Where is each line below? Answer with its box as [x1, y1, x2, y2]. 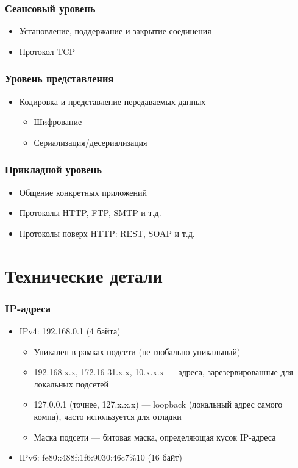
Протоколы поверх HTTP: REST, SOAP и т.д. [19, 226, 195, 239]
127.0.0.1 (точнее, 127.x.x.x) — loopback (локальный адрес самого [34, 398, 283, 411]
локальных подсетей [34, 377, 109, 390]
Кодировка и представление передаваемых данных [19, 95, 206, 107]
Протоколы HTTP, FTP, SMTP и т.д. [19, 206, 161, 219]
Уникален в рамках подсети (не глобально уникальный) [34, 345, 241, 358]
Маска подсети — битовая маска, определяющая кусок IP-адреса [34, 430, 276, 443]
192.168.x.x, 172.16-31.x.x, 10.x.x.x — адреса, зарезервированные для [34, 365, 293, 378]
